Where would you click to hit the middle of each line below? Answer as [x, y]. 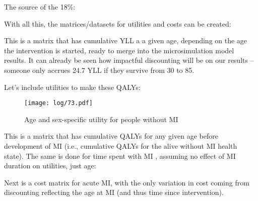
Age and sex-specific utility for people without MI [101, 119]
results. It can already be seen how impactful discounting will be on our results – [129, 60]
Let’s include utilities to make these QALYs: [72, 87]
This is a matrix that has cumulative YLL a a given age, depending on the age [126, 40]
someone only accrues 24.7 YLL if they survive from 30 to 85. [99, 70]
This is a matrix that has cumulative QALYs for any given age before [111, 136]
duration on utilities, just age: [50, 166]
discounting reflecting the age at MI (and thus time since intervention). [114, 192]
